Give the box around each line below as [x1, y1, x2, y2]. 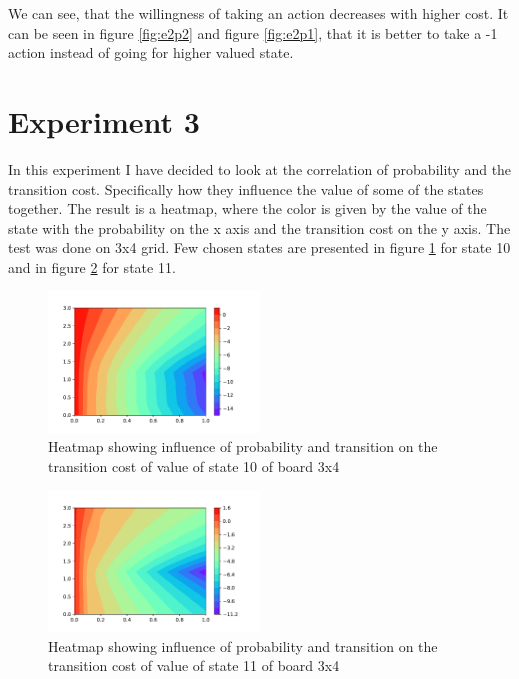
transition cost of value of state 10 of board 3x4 [48, 455, 340, 476]
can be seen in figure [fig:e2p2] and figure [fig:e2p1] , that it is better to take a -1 [8, 22, 498, 43]
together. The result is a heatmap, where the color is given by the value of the [8, 198, 487, 219]
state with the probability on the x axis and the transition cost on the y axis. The [8, 217, 511, 238]
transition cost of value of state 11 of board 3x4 [48, 655, 340, 676]
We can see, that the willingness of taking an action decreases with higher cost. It [8, 3, 509, 23]
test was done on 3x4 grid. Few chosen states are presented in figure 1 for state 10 [8, 237, 511, 258]
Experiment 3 [8, 100, 200, 141]
